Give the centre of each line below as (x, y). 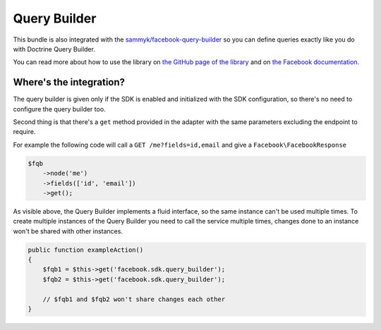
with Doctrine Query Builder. (54, 49)
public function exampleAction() (86, 250)
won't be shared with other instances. (68, 231)
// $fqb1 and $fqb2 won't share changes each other (134, 299)
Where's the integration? (69, 82)
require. (24, 132)
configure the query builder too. (59, 109)
